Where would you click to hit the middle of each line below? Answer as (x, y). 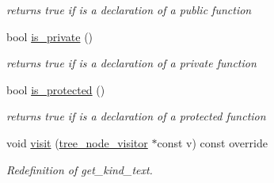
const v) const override (212, 142)
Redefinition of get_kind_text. (80, 169)
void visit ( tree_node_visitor (77, 142)
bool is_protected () (56, 89)
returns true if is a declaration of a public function (129, 10)
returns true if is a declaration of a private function (131, 63)
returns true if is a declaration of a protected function (136, 116)
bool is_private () (50, 36)
